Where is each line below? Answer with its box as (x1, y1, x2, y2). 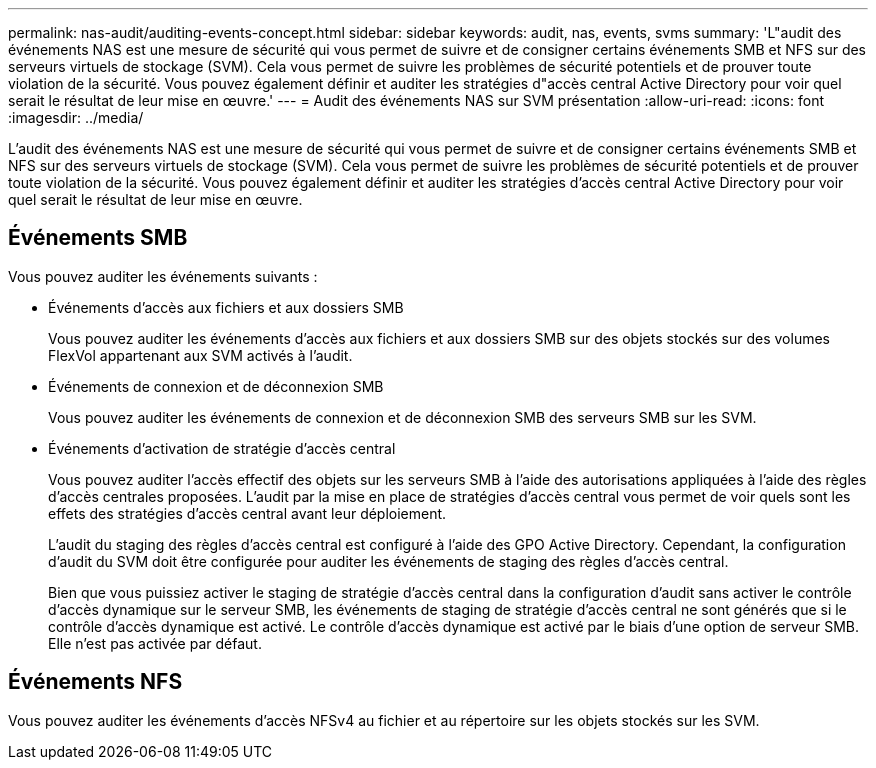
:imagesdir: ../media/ (8, 109, 144, 126)
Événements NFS (8, 669, 183, 695)
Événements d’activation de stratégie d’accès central (48, 439, 396, 457)
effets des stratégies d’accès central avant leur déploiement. (48, 504, 447, 522)
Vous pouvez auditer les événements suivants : (8, 267, 318, 285)
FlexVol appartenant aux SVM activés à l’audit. (48, 346, 353, 364)
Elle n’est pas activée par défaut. (48, 634, 262, 652)
